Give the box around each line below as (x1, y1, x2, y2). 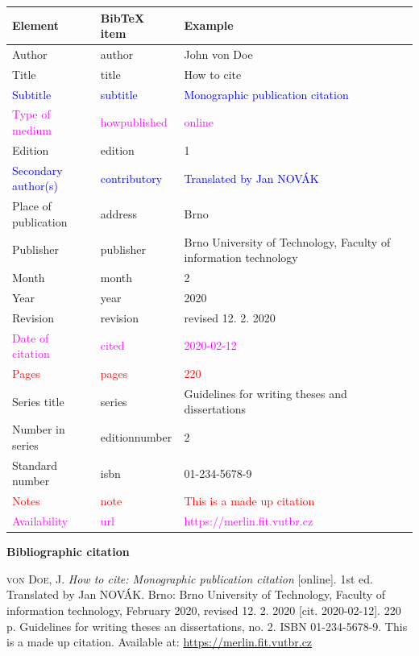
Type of (12, 106, 51, 122)
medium (12, 122, 52, 139)
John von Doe (184, 45, 253, 62)
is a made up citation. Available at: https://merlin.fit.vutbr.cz (6, 633, 313, 650)
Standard (12, 456, 58, 473)
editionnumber (100, 429, 172, 446)
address (100, 205, 138, 222)
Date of (12, 329, 49, 346)
